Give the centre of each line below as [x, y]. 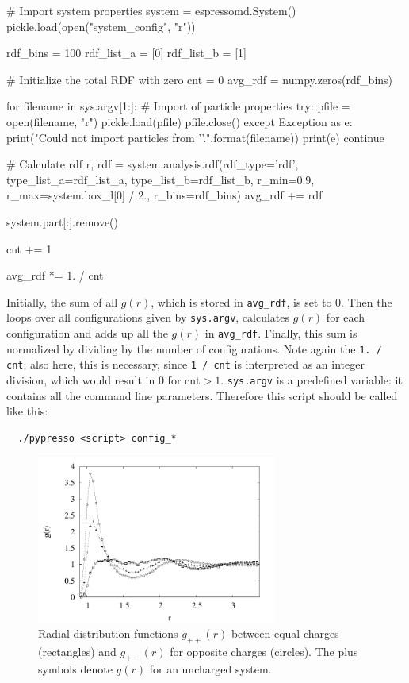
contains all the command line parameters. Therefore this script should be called [202, 395]
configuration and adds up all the [87, 333]
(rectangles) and [77, 651]
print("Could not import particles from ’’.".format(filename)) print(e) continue [195, 137]
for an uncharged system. [210, 669]
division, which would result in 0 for [94, 380]
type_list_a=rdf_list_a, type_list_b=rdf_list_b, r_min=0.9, [161, 179]
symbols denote [75, 669]
